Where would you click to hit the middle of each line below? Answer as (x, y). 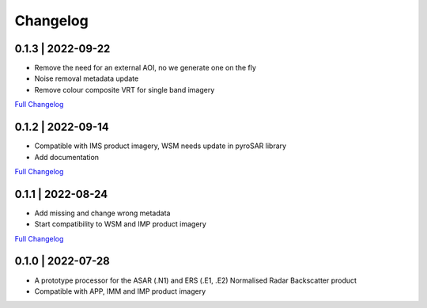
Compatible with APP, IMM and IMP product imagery (120, 291)
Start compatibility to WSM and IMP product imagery (121, 224)
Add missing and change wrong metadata (102, 213)
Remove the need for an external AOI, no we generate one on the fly (145, 68)
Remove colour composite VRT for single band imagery (125, 89)
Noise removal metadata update (87, 78)
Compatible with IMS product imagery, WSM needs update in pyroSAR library (161, 146)
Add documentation (66, 157)
